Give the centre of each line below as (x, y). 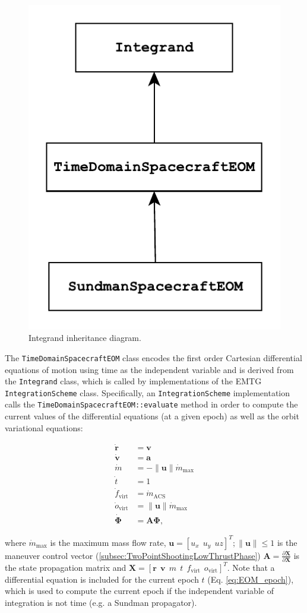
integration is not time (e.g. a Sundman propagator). (101, 602)
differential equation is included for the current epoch (102, 579)
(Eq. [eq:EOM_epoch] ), (251, 579)
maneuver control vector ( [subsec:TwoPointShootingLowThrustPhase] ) (133, 555)
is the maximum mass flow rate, (108, 542)
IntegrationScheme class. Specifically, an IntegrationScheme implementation (148, 392)
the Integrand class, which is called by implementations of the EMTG (133, 381)
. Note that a (251, 567)
